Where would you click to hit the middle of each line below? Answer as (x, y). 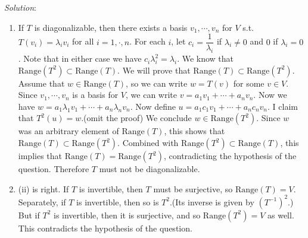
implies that (40, 156)
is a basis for (95, 95)
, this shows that (195, 131)
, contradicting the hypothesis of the (230, 156)
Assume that (41, 83)
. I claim (283, 106)
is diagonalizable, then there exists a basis (111, 27)
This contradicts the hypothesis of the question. (105, 228)
